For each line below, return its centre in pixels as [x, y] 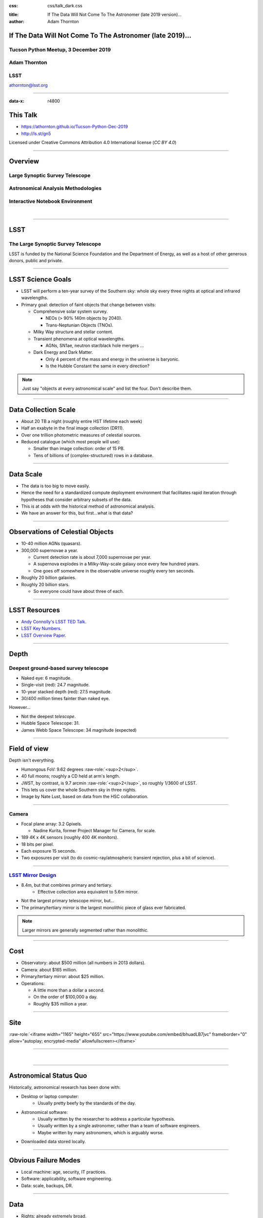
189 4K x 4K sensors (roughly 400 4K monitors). [70, 837]
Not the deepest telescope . [48, 716]
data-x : [17, 101]
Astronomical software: [45, 1112]
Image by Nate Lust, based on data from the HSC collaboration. [85, 797]
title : [14, 15]
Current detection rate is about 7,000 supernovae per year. [92, 557]
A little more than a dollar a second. [69, 990]
